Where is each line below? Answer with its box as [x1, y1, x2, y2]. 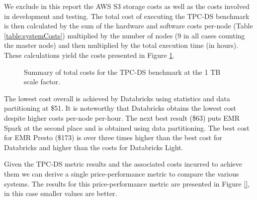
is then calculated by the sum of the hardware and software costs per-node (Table [4, 20, 253, 31]
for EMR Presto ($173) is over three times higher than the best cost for [4, 132, 222, 143]
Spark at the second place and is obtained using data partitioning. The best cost [4, 122, 250, 133]
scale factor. [24, 76, 60, 87]
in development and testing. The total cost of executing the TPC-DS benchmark [4, 10, 250, 21]
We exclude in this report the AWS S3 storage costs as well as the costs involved [4, 1, 250, 11]
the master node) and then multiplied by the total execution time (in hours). [4, 40, 239, 50]
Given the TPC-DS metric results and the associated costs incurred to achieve [4, 159, 242, 169]
